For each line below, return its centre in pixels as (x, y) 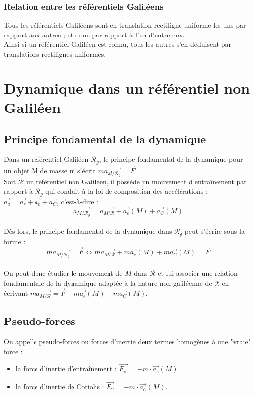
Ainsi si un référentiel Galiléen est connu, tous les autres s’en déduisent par (118, 44)
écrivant (16, 293)
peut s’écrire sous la (215, 231)
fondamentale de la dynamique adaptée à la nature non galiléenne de (108, 282)
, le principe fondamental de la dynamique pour (171, 159)
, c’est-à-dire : (77, 201)
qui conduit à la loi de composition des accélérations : (127, 191)
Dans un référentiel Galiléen (46, 159)
